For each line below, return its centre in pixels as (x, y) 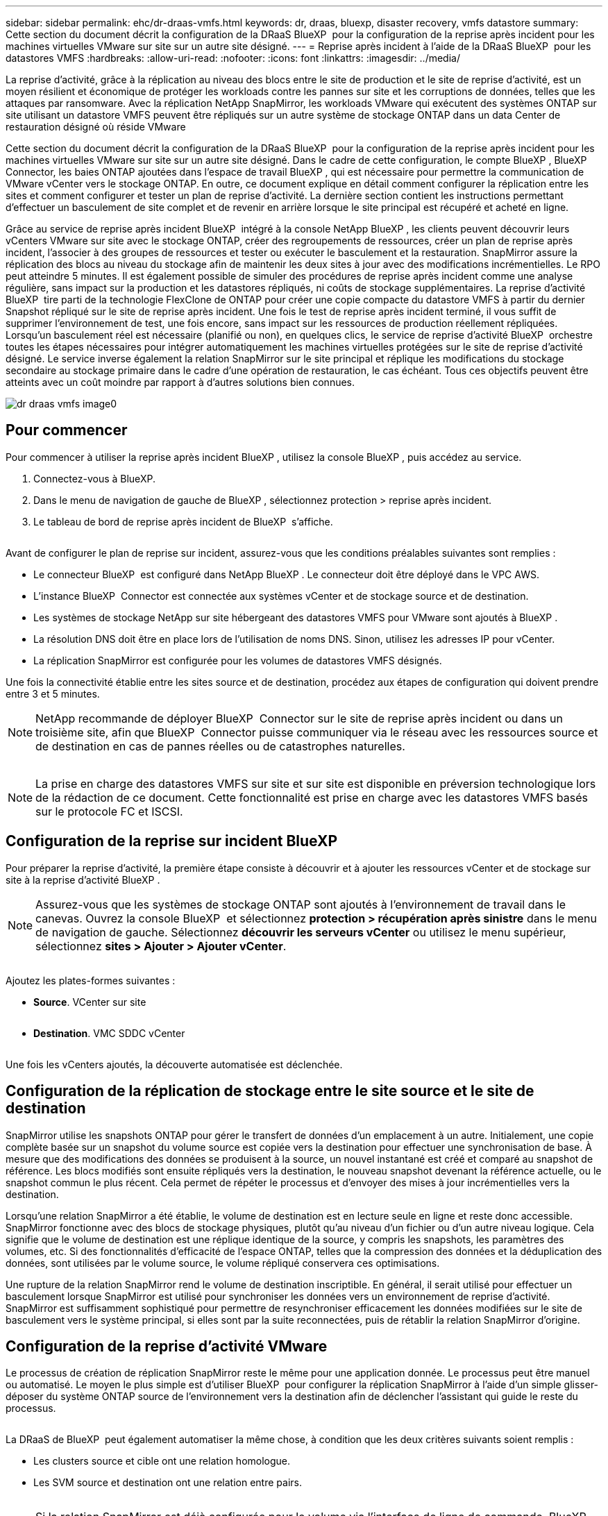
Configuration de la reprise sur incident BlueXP (172, 841)
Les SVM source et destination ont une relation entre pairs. (168, 1483)
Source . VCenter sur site (90, 1002)
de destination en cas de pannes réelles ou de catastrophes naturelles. (220, 746)
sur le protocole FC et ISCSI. (109, 811)
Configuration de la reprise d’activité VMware (167, 1346)
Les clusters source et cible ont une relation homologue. (162, 1461)
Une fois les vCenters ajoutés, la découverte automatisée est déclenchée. (174, 1064)
